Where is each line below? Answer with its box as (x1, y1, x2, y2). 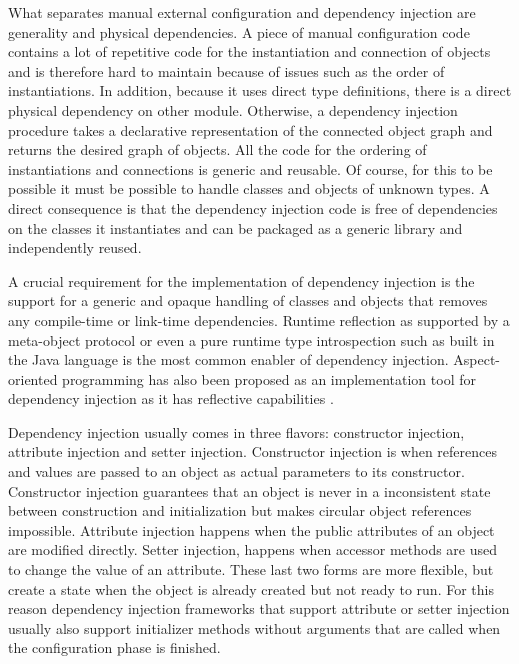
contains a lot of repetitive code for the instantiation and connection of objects (8, 41, 491, 62)
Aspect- (453, 349, 500, 370)
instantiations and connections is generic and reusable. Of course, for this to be (8, 158, 493, 179)
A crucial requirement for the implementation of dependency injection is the (8, 270, 475, 291)
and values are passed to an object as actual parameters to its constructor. (8, 461, 465, 482)
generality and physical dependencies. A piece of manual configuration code (8, 21, 470, 42)
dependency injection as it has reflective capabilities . (8, 388, 334, 409)
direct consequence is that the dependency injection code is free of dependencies (8, 197, 498, 218)
